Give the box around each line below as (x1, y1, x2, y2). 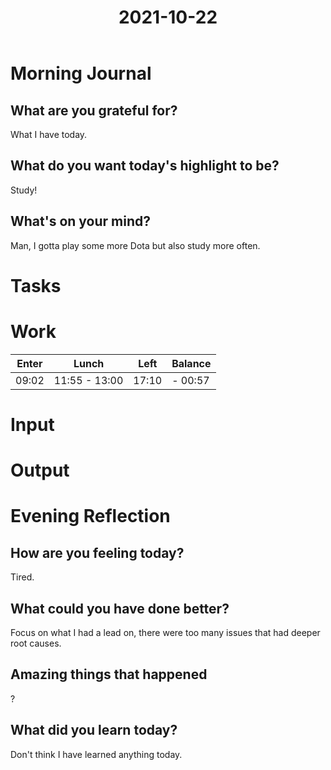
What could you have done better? (10, 600, 230, 617)
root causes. (10, 637, 62, 649)
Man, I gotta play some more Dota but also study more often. (10, 239, 261, 251)
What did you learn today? (10, 722, 178, 739)
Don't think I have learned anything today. (10, 748, 183, 760)
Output (10, 459, 70, 482)
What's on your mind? (10, 213, 152, 230)
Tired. (10, 571, 35, 583)
